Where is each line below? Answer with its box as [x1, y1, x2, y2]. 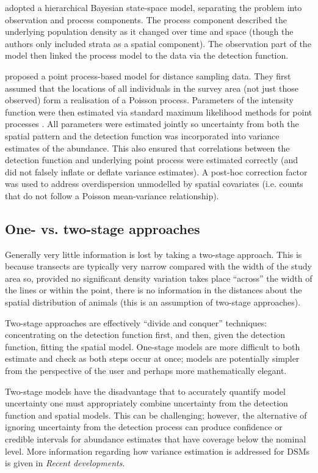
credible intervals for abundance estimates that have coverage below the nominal [5, 433, 306, 446]
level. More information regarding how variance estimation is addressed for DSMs [5, 444, 310, 457]
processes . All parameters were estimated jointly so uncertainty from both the [5, 117, 299, 130]
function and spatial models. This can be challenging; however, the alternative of [5, 408, 307, 421]
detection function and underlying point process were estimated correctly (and [5, 153, 298, 166]
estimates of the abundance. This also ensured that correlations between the [5, 141, 290, 154]
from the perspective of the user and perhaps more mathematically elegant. [5, 364, 287, 377]
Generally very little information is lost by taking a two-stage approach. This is [5, 248, 302, 260]
